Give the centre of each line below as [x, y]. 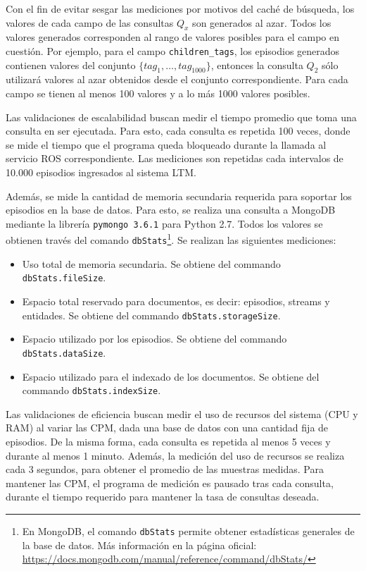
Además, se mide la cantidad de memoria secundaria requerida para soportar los [179, 196]
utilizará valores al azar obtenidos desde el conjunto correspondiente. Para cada [177, 79]
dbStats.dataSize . [64, 352]
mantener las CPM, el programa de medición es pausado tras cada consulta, [170, 483]
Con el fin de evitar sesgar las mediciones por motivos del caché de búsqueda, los [180, 8]
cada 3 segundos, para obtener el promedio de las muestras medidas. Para [165, 469]
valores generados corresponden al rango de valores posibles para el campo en [172, 37]
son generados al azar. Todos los [262, 22]
